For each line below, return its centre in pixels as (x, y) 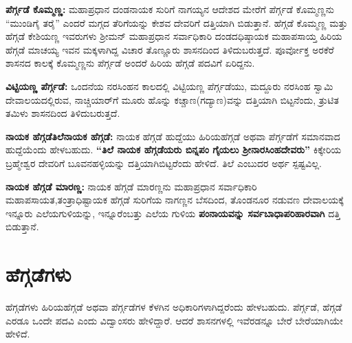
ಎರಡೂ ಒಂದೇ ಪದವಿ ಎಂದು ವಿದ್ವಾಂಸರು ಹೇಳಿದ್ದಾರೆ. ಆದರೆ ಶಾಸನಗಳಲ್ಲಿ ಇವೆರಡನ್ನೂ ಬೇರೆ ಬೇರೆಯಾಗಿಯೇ (174, 320)
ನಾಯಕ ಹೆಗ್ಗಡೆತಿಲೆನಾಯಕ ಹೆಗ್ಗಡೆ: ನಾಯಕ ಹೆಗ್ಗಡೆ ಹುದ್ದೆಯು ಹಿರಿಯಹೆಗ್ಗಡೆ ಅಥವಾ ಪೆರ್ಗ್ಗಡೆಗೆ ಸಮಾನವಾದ (173, 136)
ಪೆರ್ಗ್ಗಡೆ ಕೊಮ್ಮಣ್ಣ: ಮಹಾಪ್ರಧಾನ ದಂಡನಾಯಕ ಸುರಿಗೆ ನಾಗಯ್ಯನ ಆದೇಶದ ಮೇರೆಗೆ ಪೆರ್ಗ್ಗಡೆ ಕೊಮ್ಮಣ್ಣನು (170, 9)
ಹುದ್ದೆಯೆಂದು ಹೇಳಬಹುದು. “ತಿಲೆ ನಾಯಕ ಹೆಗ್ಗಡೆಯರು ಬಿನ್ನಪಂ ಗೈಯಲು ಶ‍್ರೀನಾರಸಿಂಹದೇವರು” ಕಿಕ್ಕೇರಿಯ (174, 150)
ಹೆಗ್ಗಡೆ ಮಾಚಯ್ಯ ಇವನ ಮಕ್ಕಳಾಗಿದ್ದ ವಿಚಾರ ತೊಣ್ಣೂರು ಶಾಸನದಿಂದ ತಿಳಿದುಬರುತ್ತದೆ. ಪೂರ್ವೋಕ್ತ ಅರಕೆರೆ (170, 49)
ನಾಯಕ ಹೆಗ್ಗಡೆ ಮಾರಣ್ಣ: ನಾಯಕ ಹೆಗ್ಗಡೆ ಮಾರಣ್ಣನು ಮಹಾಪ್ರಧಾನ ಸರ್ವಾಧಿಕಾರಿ (131, 186)
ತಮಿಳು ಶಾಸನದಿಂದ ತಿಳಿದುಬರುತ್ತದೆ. (63, 113)
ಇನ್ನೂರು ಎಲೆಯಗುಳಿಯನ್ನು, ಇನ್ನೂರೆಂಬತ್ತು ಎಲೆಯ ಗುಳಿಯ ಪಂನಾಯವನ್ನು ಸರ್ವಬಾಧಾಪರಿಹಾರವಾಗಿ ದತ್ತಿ (173, 213)
